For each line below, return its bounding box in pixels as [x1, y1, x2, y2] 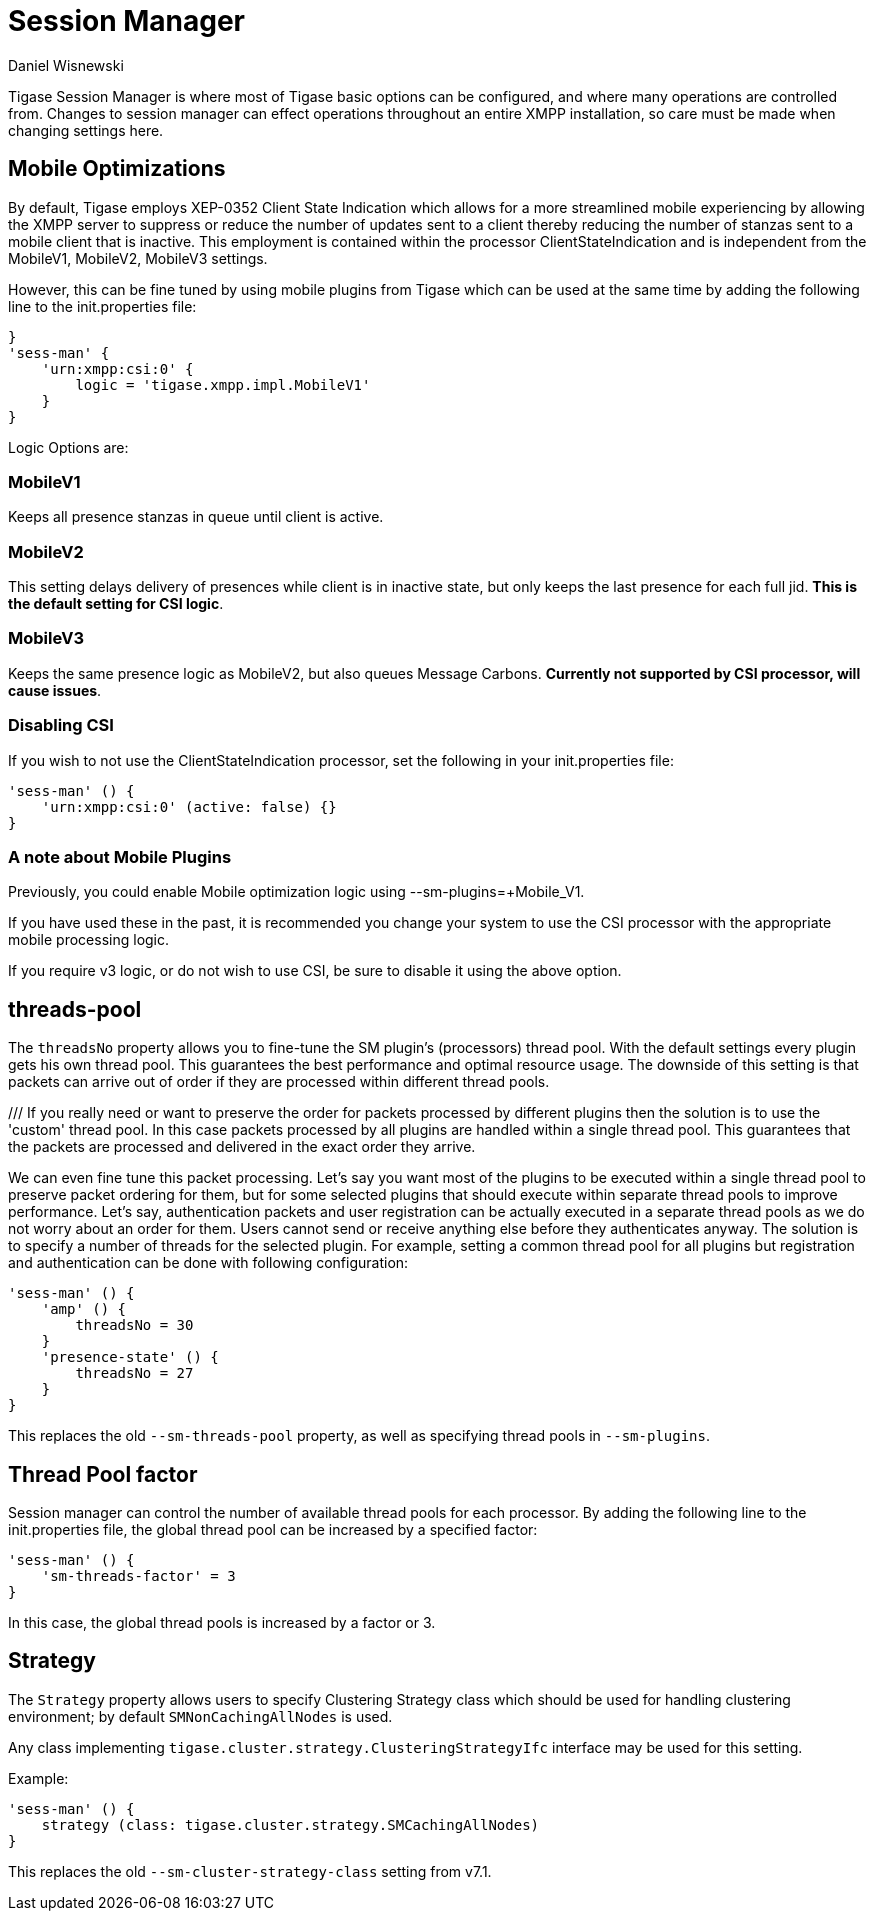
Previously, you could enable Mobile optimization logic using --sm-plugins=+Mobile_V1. [8, 883, 585, 901]
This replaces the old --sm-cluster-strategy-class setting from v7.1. [8, 1862, 492, 1880]
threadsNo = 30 [75, 1317, 194, 1334]
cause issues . [8, 681, 102, 699]
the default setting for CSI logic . [8, 595, 224, 613]
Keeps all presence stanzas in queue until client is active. [8, 508, 384, 526]
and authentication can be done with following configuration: [8, 1254, 409, 1272]
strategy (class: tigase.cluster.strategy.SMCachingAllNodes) [41, 1816, 540, 1833]
